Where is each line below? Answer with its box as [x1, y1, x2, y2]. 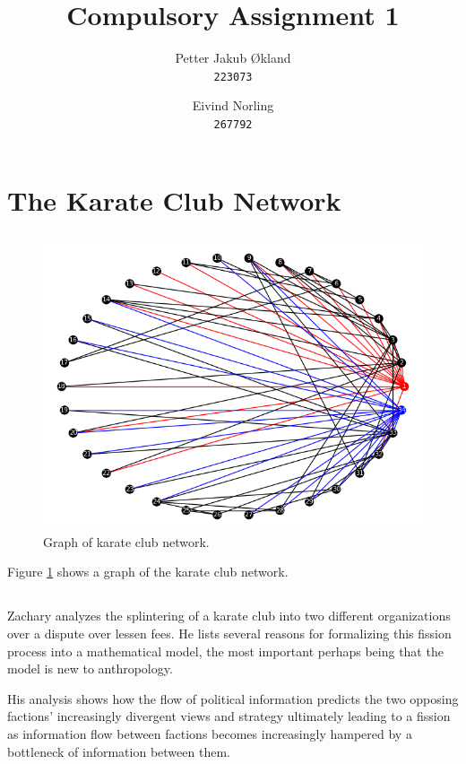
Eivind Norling [192, 96, 274, 115]
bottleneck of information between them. [7, 742, 230, 760]
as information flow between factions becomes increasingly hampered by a [7, 724, 412, 742]
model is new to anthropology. [7, 659, 173, 678]
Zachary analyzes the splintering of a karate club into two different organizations [7, 606, 451, 625]
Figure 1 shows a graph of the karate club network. [7, 562, 289, 581]
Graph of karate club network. [43, 532, 210, 551]
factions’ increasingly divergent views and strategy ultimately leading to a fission [7, 707, 451, 725]
